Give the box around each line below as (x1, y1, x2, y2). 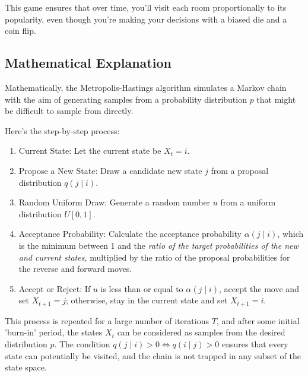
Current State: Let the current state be (18, 144, 161, 157)
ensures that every (221, 337, 288, 350)
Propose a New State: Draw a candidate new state (18, 164, 202, 176)
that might (256, 93, 296, 105)
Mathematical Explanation (5, 53, 172, 72)
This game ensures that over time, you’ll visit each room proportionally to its (5, 1, 287, 13)
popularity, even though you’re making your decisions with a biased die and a (5, 12, 287, 25)
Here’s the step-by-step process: (5, 124, 120, 137)
